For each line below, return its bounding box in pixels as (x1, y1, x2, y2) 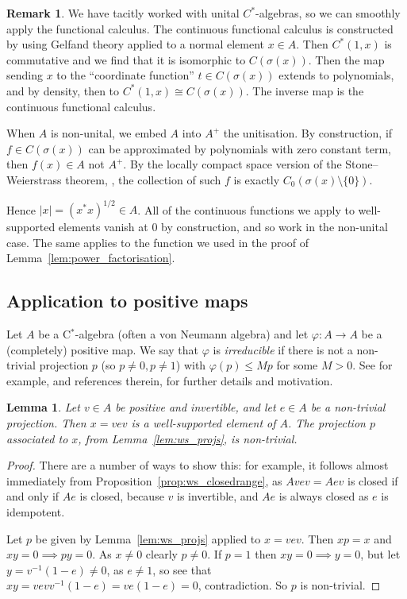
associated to (6, 430, 68, 446)
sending (6, 67, 43, 83)
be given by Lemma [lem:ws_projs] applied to (35, 530, 261, 547)
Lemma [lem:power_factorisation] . (6, 249, 175, 266)
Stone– (345, 156, 378, 172)
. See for (352, 357, 393, 373)
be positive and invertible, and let (115, 399, 276, 415)
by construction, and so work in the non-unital (161, 218, 388, 235)
